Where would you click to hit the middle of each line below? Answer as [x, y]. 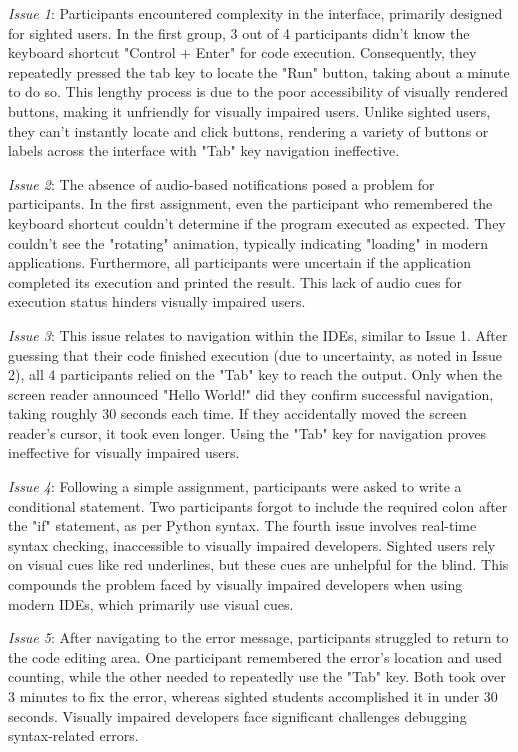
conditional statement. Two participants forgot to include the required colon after [258, 505]
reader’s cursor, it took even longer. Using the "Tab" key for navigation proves [247, 432]
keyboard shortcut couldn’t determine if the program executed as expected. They [257, 222]
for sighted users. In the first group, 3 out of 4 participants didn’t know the [239, 32]
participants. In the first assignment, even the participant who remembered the [250, 203]
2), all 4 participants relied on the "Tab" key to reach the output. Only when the [255, 374]
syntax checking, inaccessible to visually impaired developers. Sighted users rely [252, 544]
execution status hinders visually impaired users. [157, 301]
